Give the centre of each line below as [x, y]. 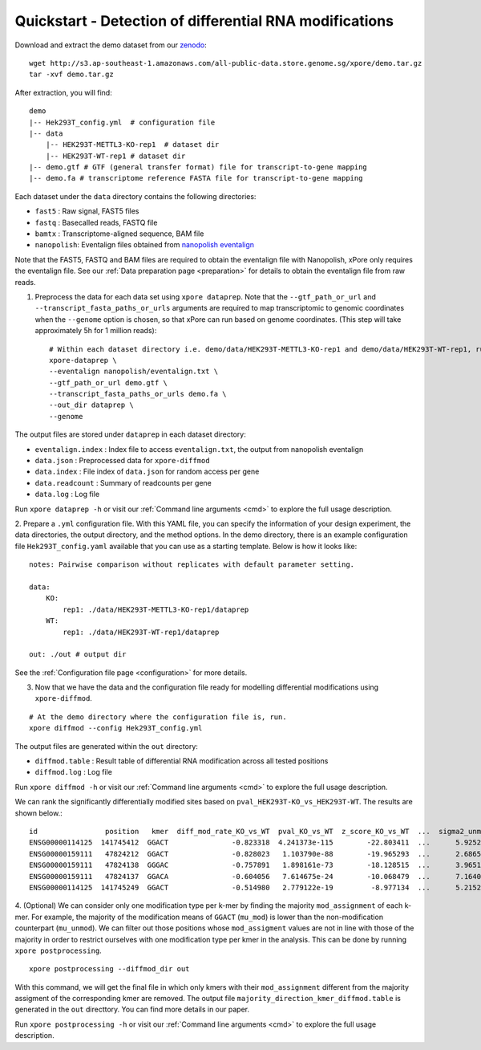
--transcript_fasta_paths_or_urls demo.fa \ [138, 394]
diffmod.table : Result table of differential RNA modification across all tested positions [182, 761]
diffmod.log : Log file [73, 772]
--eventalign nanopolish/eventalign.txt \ [134, 372]
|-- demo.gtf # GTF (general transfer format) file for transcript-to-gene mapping [198, 167]
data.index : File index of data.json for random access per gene [147, 472]
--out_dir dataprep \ [91, 405]
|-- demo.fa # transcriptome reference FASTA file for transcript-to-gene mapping [196, 178]
